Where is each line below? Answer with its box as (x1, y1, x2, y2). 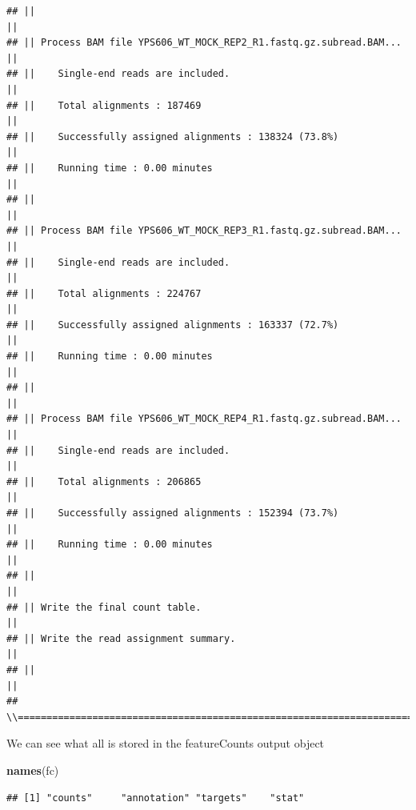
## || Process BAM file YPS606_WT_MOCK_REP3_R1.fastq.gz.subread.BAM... (6, 225, 402, 237)
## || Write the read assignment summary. (6, 632, 236, 644)
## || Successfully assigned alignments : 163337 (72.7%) (6, 319, 339, 331)
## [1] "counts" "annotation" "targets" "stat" (6, 792, 305, 804)
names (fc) (6, 761, 59, 778)
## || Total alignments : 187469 (6, 99, 202, 111)
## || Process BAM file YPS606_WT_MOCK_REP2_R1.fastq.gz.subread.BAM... (6, 37, 402, 49)
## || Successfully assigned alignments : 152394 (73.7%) (6, 507, 339, 519)
